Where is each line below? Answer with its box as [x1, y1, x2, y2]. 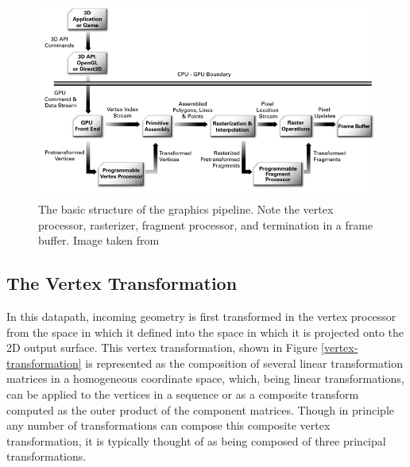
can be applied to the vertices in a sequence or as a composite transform [6, 385, 359, 402]
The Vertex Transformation [6, 271, 238, 295]
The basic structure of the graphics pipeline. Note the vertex [38, 200, 334, 217]
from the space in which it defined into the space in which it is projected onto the [6, 323, 404, 340]
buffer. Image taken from [38, 232, 160, 249]
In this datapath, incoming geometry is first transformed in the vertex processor [6, 307, 396, 324]
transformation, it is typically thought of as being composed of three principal [6, 432, 386, 449]
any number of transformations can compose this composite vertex [6, 417, 331, 434]
